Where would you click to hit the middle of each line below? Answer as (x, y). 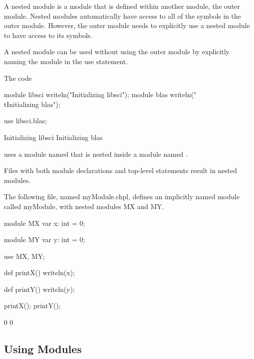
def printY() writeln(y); (40, 289)
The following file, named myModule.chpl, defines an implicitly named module (122, 197)
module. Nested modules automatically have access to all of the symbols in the (123, 16)
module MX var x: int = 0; (44, 223)
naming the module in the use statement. (66, 61)
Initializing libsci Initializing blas (53, 137)
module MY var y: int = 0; (44, 239)
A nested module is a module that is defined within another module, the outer (122, 6)
